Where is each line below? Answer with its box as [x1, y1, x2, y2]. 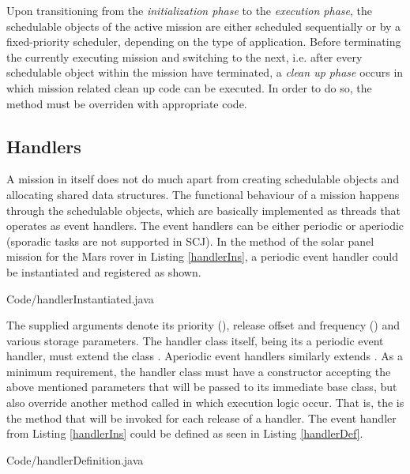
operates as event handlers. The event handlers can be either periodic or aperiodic [6, 217, 404, 234]
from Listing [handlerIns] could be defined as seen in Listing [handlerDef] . [6, 425, 363, 442]
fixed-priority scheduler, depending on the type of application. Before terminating [6, 33, 401, 50]
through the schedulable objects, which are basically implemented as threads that [6, 201, 401, 218]
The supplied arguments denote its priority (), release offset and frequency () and [6, 317, 400, 333]
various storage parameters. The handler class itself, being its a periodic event [6, 332, 384, 348]
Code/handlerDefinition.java [6, 451, 144, 468]
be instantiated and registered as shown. [6, 263, 201, 280]
